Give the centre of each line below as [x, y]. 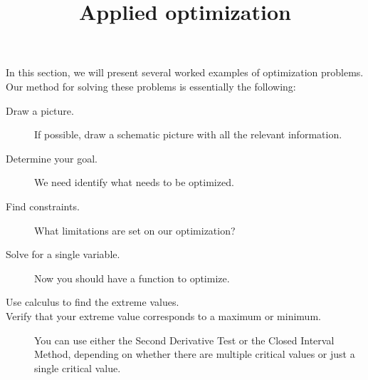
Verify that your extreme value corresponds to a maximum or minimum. [163, 315]
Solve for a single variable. [63, 254]
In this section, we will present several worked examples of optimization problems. [185, 72]
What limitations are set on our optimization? [135, 230]
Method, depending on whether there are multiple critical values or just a [195, 354]
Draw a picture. [40, 110]
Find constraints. [43, 206]
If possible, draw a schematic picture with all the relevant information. [188, 134]
